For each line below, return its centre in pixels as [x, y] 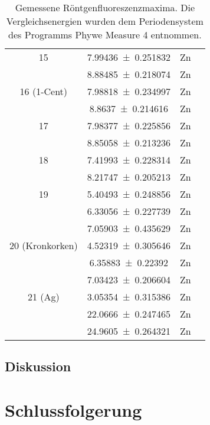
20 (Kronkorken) [44, 245]
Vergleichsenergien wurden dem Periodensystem [105, 21]
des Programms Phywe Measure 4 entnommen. [105, 35]
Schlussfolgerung [73, 409]
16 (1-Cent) [44, 91]
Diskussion [38, 366]
